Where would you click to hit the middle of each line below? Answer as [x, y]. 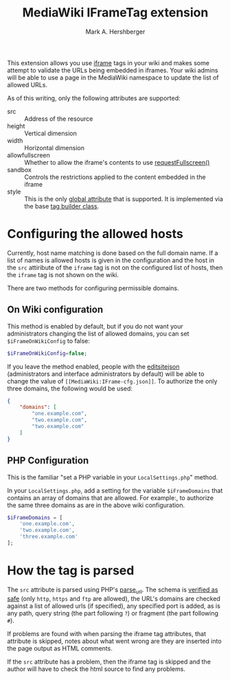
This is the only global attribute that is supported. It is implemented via [124, 199]
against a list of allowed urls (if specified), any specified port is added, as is [114, 606]
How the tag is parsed [71, 571]
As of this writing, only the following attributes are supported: [94, 98]
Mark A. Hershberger [115, 32]
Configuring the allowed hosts [95, 234]
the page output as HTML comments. [60, 648]
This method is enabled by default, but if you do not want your [95, 326]
